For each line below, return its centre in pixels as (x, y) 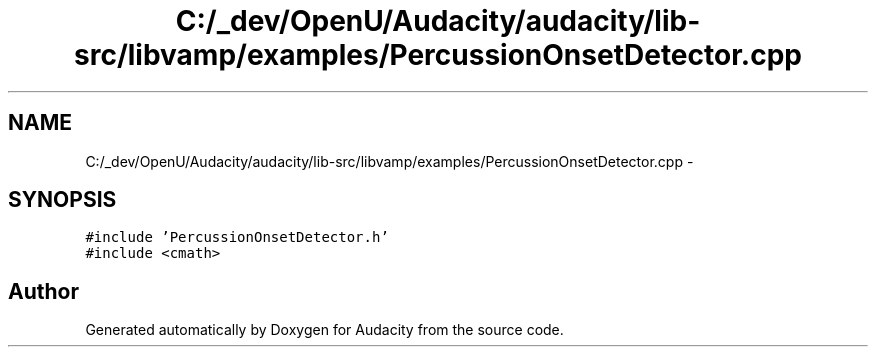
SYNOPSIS (62, 200)
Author (43, 291)
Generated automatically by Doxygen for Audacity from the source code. (324, 330)
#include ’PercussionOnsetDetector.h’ (237, 237)
